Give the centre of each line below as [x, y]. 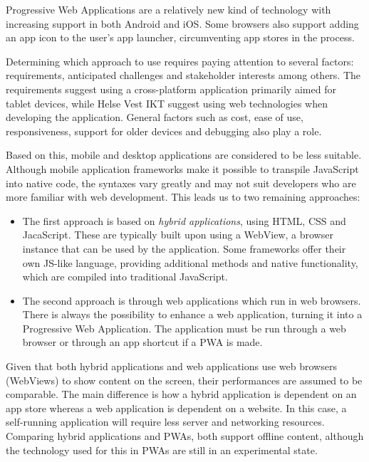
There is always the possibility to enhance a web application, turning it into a [192, 314]
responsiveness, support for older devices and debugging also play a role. [164, 131]
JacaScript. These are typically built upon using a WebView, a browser [178, 235]
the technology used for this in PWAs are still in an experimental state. [162, 450]
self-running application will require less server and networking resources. [165, 422]
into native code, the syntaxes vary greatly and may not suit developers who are [181, 183]
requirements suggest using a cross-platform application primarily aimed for [171, 89]
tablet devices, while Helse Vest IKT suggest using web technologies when [167, 103]
